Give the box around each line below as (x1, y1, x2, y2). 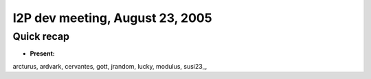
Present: (30, 49, 55, 58)
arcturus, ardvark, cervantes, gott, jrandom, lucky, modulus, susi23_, (12, 62, 207, 70)
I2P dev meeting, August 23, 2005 (12, 10, 212, 25)
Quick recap (12, 30, 70, 43)
